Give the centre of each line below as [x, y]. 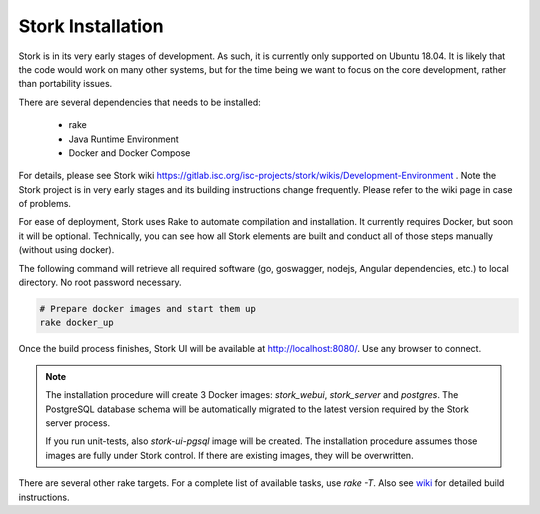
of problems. [45, 204]
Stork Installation [91, 26]
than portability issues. [65, 84]
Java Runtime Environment [123, 139]
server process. [77, 422]
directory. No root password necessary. [100, 282]
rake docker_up [76, 323]
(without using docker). [66, 250]
